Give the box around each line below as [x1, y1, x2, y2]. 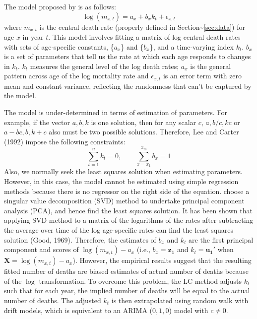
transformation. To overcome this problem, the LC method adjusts [39, 275, 242, 286]
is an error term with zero [163, 70, 242, 81]
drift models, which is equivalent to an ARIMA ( [4, 305, 153, 315]
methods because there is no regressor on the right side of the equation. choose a [4, 186, 250, 196]
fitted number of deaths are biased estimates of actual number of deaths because [4, 266, 249, 276]
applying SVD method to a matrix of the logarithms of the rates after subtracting [4, 215, 254, 225]
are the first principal [189, 234, 254, 245]
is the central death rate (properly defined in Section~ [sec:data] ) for [39, 21, 245, 32]
